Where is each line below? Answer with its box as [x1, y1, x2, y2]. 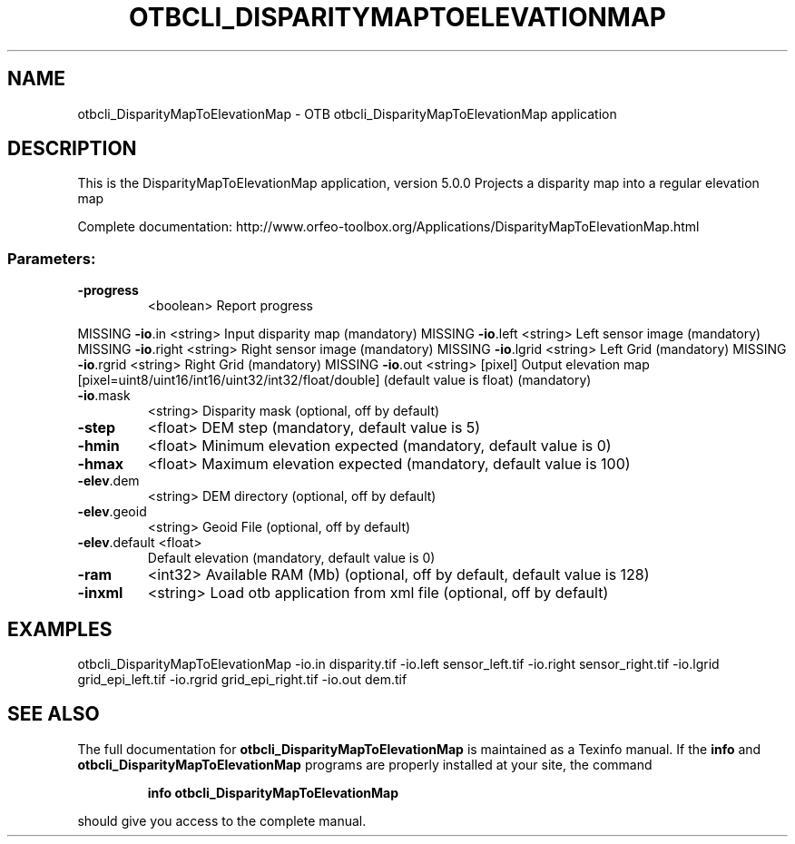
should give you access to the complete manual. [77, 812, 367, 829]
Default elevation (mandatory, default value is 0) [147, 550, 436, 566]
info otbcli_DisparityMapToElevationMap [147, 784, 399, 800]
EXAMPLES [7, 617, 113, 641]
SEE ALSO [7, 702, 100, 726]
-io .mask [77, 388, 131, 404]
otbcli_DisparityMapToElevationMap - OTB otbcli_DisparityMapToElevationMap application [77, 105, 617, 122]
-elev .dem [77, 473, 140, 489]
